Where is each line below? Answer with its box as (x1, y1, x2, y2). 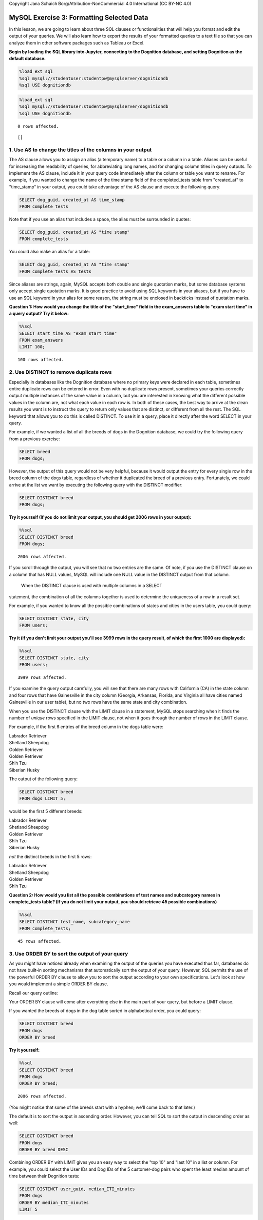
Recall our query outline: (9, 990, 58, 996)
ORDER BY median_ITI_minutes (19, 1200, 89, 1205)
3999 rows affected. (18, 675, 67, 680)
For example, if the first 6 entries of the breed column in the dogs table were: (9, 724, 164, 730)
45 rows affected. (18, 938, 62, 944)
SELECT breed (19, 449, 51, 454)
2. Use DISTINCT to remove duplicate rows (9, 369, 112, 376)
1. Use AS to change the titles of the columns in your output (9, 146, 152, 153)
